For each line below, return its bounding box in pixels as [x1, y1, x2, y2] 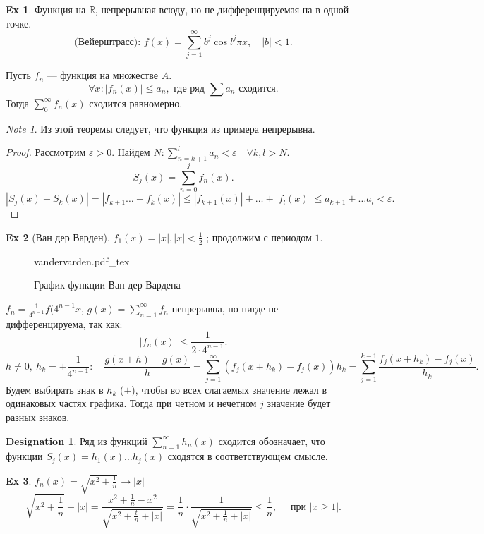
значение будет [267, 396, 331, 411]
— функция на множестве [47, 68, 158, 83]
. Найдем [111, 145, 150, 159]
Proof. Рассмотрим [6, 145, 86, 159]
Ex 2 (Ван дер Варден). [6, 229, 110, 244]
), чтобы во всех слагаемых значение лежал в [131, 382, 327, 396]
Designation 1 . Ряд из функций [6, 433, 147, 448]
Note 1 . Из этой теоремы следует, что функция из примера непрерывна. [6, 121, 315, 135]
